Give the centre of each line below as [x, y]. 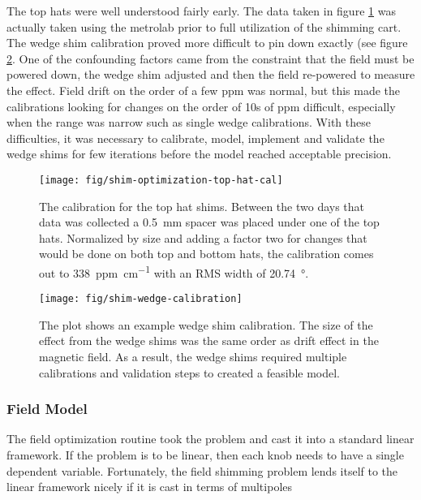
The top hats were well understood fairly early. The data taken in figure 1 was [201, 11]
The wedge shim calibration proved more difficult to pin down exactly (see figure [207, 43]
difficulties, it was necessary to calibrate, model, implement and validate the [195, 138]
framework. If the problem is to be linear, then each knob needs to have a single [205, 455]
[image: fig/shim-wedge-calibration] [141, 299]
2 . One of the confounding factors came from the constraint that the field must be [210, 58]
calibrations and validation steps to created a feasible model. [189, 372]
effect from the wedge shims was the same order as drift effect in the [209, 341]
